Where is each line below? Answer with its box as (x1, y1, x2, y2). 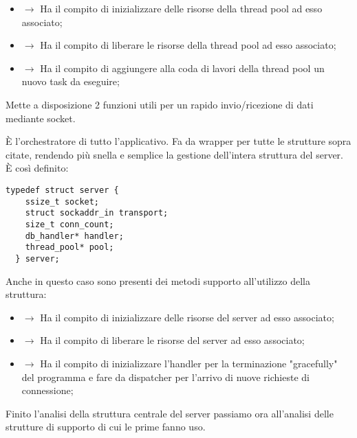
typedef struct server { (6, 185, 119, 195)
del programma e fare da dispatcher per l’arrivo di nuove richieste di (21, 369, 310, 384)
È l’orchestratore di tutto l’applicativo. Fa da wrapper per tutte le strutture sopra (6, 134, 351, 148)
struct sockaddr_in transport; (25, 208, 169, 218)
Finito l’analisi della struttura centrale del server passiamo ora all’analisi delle (6, 406, 334, 420)
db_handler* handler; (25, 231, 124, 241)
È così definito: (6, 161, 69, 175)
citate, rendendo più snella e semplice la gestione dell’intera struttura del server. (6, 147, 343, 161)
